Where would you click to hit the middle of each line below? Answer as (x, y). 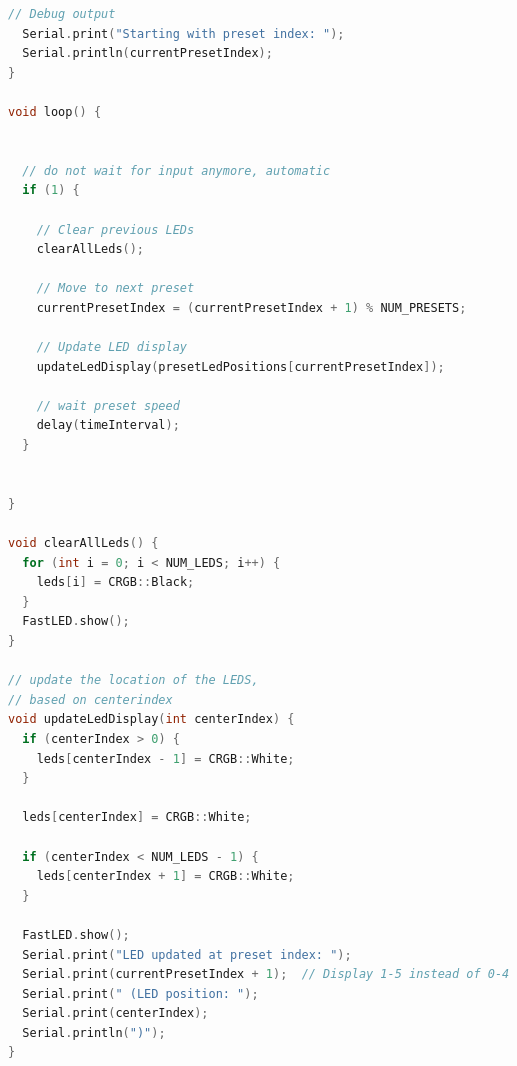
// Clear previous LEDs (115, 229)
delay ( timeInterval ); (108, 425)
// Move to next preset (115, 288)
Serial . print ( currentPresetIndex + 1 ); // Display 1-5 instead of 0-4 (266, 974)
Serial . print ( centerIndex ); (115, 1013)
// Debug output (62, 14)
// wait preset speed (108, 405)
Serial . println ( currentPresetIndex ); (147, 53)
